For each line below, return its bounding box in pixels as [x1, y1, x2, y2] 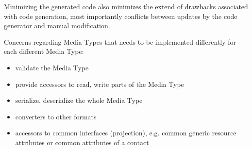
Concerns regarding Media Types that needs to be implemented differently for [4, 36, 236, 47]
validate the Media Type [15, 62, 89, 72]
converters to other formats [15, 111, 97, 121]
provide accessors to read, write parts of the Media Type [15, 79, 184, 89]
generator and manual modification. [4, 20, 110, 31]
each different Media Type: [4, 46, 84, 56]
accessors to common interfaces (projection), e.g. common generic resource [15, 128, 236, 138]
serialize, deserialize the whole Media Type [15, 95, 143, 105]
